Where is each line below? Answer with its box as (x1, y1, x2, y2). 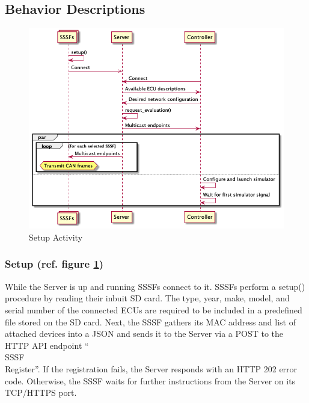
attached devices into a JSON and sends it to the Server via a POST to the (5, 327, 284, 340)
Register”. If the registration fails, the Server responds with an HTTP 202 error (5, 362, 298, 375)
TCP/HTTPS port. (5, 386, 77, 399)
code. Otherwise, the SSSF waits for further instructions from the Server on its (5, 374, 296, 387)
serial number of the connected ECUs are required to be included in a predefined (5, 303, 302, 316)
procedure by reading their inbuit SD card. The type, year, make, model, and (5, 292, 290, 304)
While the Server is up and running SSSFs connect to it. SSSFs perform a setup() (5, 280, 305, 292)
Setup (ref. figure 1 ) (5, 256, 104, 271)
